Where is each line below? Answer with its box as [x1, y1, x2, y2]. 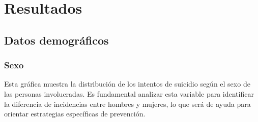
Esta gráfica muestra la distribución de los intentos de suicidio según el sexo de [4, 78, 250, 89]
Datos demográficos [4, 32, 109, 48]
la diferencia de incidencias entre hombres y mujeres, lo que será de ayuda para [4, 98, 251, 109]
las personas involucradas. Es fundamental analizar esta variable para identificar [4, 88, 254, 99]
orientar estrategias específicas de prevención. [4, 108, 146, 119]
